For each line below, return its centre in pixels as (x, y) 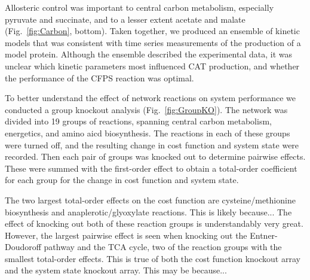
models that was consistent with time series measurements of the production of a (153, 42)
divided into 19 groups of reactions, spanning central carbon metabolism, (138, 121)
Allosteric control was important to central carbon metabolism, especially (139, 7)
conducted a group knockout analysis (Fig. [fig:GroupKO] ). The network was (146, 109)
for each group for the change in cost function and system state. (122, 180)
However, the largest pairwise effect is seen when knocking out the (126, 235)
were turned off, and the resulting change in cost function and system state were (152, 144)
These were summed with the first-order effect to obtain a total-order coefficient (151, 168)
